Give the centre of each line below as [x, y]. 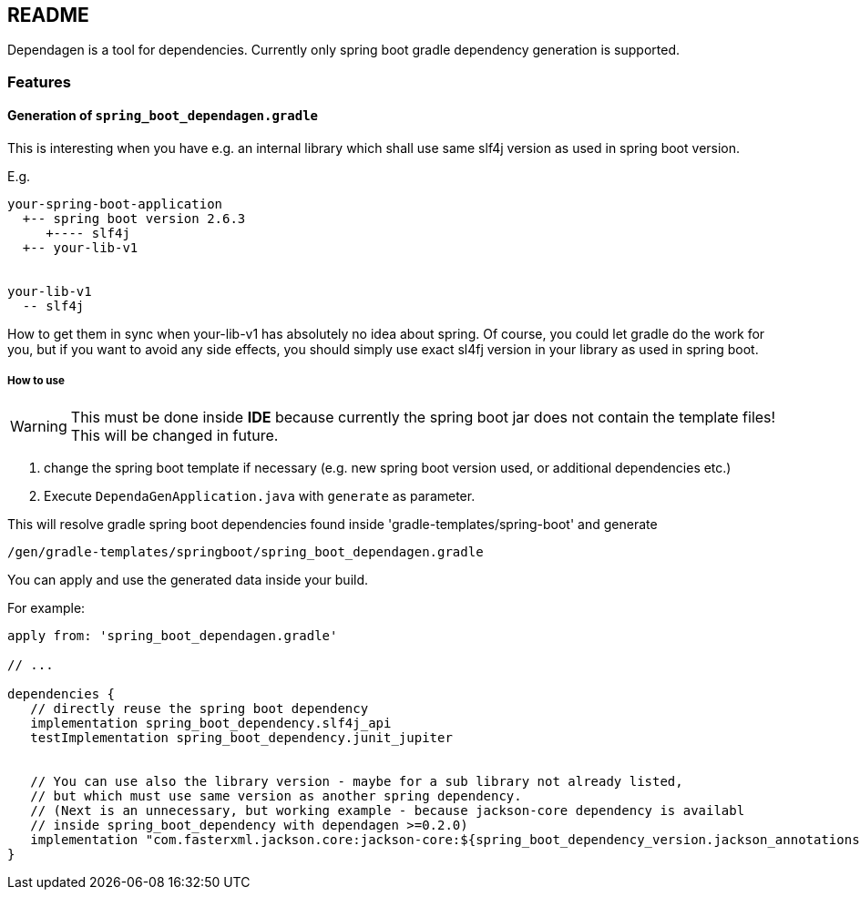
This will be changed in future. [174, 435]
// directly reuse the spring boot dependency [200, 708]
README [48, 15]
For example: [46, 607]
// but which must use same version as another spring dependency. [276, 795]
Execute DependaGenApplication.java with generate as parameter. [260, 495]
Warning [39, 426]
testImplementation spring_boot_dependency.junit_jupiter [241, 737]
